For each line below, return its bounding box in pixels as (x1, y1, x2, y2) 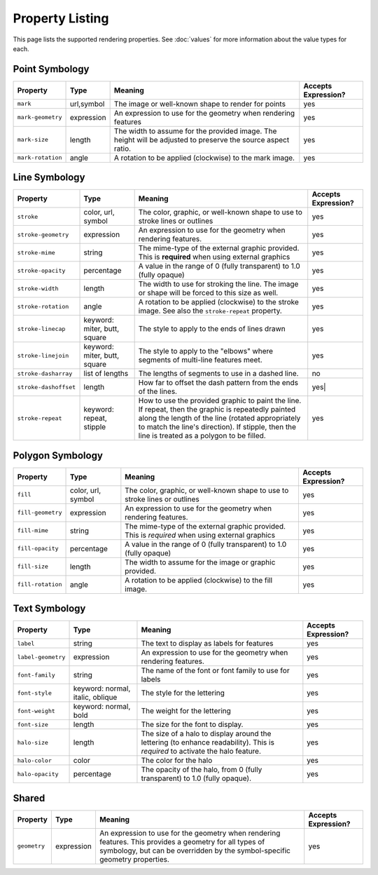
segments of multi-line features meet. (138, 355, 262, 365)
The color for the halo (141, 756, 213, 766)
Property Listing (13, 11, 109, 26)
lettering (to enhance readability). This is (141, 738, 274, 747)
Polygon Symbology (13, 449, 103, 461)
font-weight (17, 707, 55, 714)
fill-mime (17, 527, 49, 534)
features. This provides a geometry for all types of (99, 836, 265, 846)
